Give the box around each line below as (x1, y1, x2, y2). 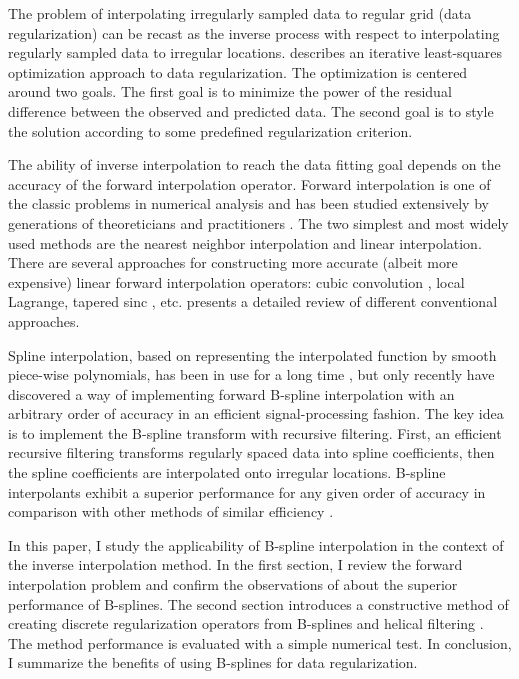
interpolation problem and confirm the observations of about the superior (8, 574, 458, 595)
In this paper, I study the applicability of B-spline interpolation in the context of (8, 534, 504, 555)
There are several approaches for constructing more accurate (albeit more (8, 252, 458, 273)
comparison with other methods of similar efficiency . (8, 501, 334, 522)
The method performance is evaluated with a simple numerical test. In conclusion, (8, 632, 512, 653)
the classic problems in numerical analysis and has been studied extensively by (8, 193, 489, 214)
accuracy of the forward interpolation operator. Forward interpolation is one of (8, 173, 491, 194)
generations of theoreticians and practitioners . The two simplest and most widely (8, 212, 509, 233)
